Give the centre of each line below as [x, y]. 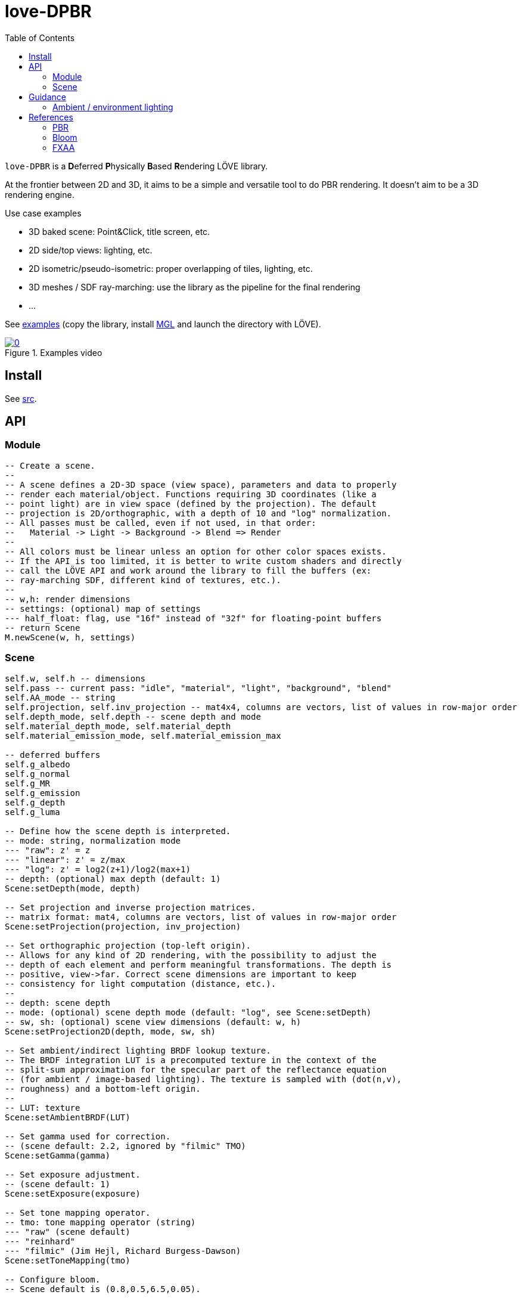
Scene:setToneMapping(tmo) [68, 1260]
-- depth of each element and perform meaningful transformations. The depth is [198, 964]
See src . [21, 398]
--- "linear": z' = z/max [65, 859]
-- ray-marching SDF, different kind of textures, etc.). [143, 580]
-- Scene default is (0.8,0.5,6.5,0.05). [103, 1289]
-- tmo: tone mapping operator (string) [100, 1222]
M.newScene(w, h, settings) [70, 637]
